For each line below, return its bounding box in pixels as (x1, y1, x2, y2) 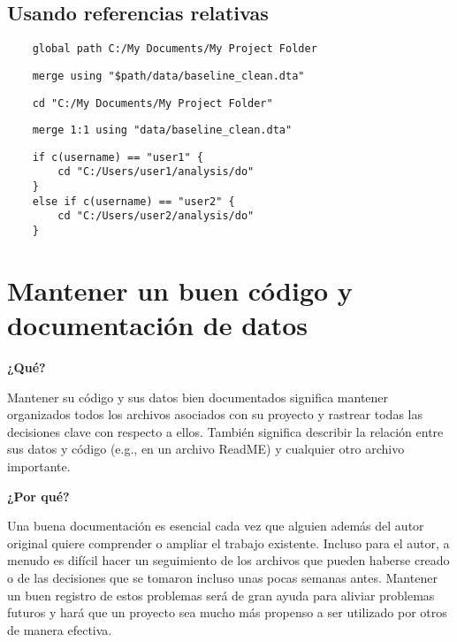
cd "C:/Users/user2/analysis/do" (57, 210, 255, 223)
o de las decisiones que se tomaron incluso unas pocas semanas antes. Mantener (7, 569, 438, 587)
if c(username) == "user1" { (32, 150, 203, 164)
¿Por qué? (7, 486, 70, 505)
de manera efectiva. (7, 620, 112, 638)
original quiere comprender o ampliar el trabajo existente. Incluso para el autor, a (7, 533, 450, 552)
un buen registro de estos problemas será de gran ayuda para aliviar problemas (7, 585, 435, 604)
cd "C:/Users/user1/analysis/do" (57, 165, 255, 179)
